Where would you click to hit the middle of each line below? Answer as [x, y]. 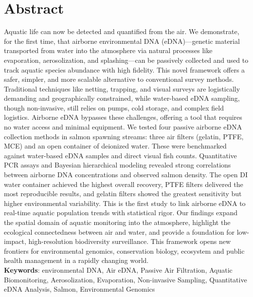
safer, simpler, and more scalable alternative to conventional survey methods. [119, 79]
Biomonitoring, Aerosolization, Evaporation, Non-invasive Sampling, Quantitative [126, 279]
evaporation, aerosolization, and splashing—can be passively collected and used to [126, 60]
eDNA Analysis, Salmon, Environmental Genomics [80, 289]
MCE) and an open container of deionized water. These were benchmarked [115, 146]
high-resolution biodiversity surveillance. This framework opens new [130, 241]
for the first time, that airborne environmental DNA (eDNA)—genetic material [122, 41]
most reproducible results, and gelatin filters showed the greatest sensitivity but [123, 194]
